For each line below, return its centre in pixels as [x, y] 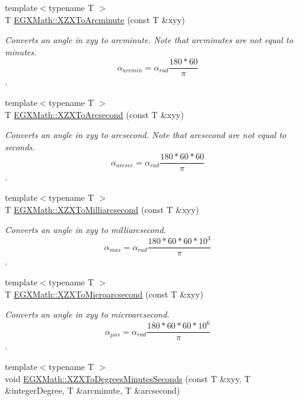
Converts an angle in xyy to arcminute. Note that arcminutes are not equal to [149, 40]
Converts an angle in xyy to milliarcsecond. [86, 230]
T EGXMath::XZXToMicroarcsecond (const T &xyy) [104, 294]
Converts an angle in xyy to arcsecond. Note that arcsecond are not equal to [146, 135]
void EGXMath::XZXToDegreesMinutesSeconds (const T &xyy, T [128, 378]
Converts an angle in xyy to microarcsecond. [87, 314]
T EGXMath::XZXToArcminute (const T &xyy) [95, 19]
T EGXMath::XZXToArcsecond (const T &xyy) [94, 114]
